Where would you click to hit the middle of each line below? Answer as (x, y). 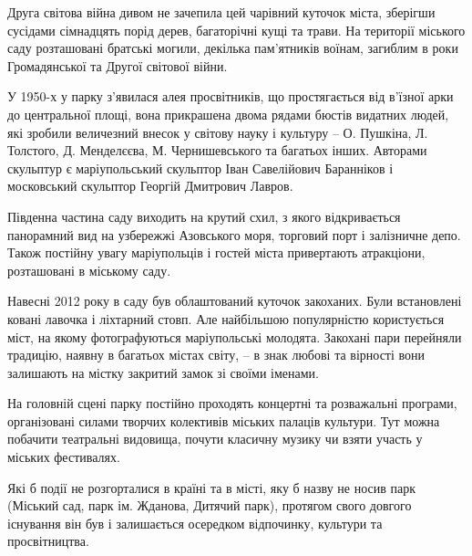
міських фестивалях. (64, 457)
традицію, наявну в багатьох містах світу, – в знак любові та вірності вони (216, 355)
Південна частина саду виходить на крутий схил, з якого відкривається (204, 216)
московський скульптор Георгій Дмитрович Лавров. (150, 186)
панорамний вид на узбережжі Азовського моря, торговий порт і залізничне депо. (234, 234)
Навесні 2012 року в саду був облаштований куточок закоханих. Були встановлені (235, 301)
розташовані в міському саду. (89, 270)
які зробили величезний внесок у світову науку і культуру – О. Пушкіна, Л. (218, 132)
